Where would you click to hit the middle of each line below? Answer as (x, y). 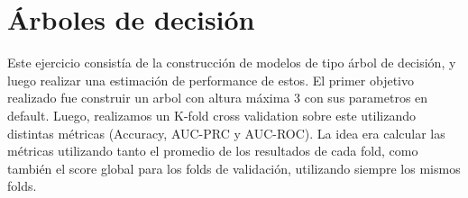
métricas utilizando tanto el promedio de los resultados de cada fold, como (213, 151)
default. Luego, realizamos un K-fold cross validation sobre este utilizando (211, 115)
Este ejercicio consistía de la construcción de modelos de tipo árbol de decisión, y (232, 63)
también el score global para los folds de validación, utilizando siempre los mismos (234, 168)
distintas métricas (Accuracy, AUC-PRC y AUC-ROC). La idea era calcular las (226, 133)
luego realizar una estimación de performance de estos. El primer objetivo (211, 80)
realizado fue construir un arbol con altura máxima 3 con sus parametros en (218, 98)
